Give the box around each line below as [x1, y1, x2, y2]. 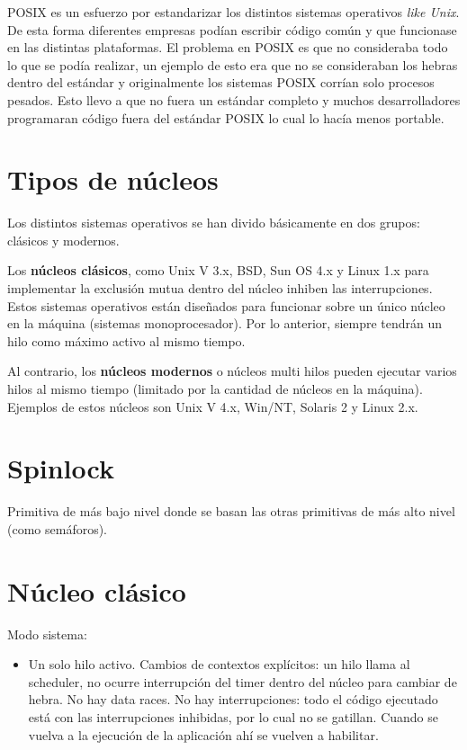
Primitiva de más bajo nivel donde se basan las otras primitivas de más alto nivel [7, 502, 455, 521]
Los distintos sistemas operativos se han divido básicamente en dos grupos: [7, 213, 420, 232]
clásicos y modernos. [7, 230, 120, 249]
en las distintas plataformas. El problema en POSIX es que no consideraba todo [7, 38, 448, 57]
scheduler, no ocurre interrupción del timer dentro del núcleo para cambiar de [28, 672, 457, 691]
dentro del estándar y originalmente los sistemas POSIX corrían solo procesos [7, 73, 435, 92]
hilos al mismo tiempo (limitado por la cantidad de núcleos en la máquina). [7, 379, 423, 398]
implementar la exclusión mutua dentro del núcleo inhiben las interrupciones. [7, 279, 433, 298]
